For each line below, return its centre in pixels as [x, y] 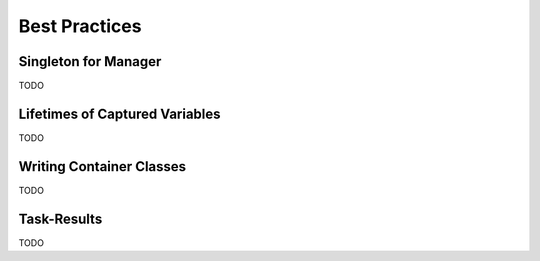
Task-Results [60, 218]
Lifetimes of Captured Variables [119, 113]
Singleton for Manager [90, 61]
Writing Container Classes [102, 166]
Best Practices [80, 26]
